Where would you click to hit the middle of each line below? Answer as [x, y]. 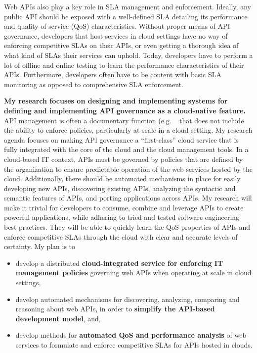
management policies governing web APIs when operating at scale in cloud [133, 273]
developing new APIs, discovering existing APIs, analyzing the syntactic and [120, 188]
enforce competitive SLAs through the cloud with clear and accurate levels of [121, 236]
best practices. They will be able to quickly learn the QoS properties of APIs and [127, 227]
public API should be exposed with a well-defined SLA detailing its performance [126, 16]
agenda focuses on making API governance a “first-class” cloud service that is [121, 139]
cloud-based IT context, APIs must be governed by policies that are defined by [124, 159]
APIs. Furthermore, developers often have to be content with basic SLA [113, 75]
